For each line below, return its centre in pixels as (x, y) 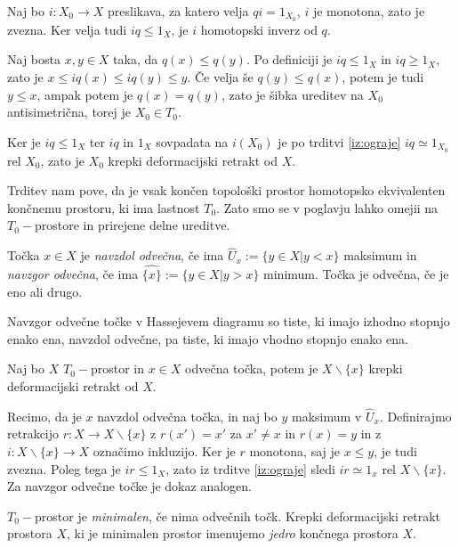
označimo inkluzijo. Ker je (164, 451)
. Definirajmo (415, 416)
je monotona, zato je (369, 11)
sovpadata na (192, 141)
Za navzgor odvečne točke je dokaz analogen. (129, 486)
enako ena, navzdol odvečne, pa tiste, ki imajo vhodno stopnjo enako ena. (208, 338)
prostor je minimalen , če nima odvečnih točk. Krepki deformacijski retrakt (238, 515)
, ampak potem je (85, 94)
